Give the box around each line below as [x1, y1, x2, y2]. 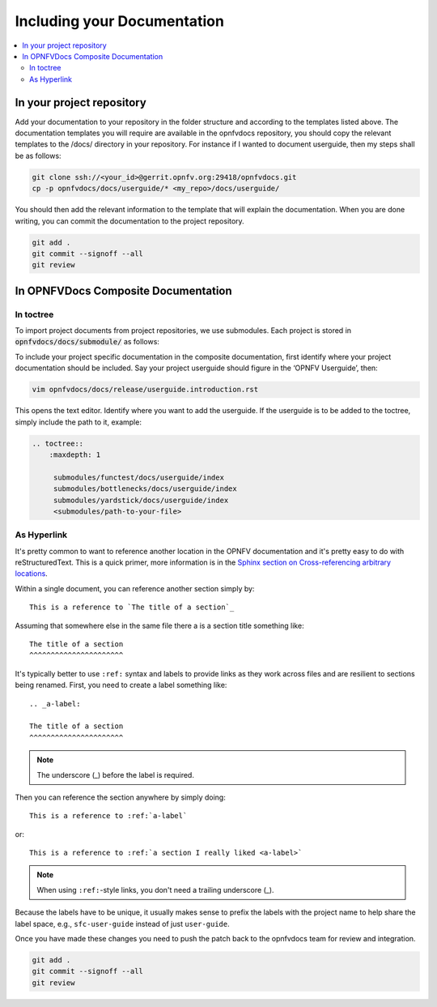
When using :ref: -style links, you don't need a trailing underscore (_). [36, 885, 274, 894]
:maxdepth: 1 [49, 450, 101, 459]
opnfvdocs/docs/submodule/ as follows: [15, 337, 159, 347]
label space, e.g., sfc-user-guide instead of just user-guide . [15, 919, 230, 928]
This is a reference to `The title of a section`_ [29, 603, 235, 612]
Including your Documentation [15, 12, 224, 30]
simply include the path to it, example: [15, 417, 142, 427]
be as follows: [15, 151, 62, 160]
